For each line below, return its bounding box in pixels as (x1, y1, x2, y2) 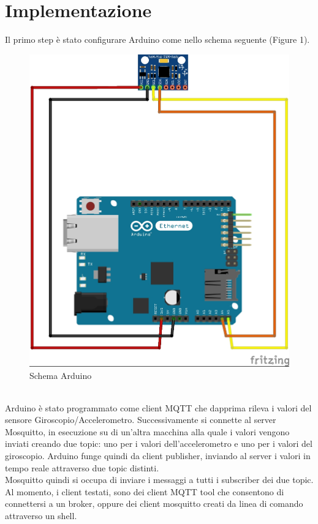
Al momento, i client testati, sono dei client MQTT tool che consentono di (5, 485, 284, 498)
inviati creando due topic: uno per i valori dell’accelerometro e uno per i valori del (5, 437, 312, 450)
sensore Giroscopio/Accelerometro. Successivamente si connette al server (5, 413, 276, 426)
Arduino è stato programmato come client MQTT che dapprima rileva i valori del (5, 401, 312, 414)
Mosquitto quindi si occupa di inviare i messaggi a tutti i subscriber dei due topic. (5, 473, 314, 486)
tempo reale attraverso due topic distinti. (5, 461, 159, 474)
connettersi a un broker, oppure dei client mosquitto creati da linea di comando (5, 497, 303, 510)
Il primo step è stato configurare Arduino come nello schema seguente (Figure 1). (5, 33, 310, 46)
